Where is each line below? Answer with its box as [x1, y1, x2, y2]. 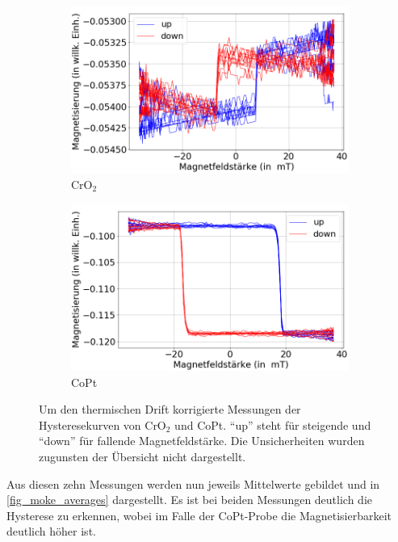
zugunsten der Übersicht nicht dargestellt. [39, 447, 246, 464]
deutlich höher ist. [6, 523, 96, 540]
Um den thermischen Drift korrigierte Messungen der [39, 401, 301, 418]
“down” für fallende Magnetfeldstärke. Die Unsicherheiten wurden [39, 432, 365, 449]
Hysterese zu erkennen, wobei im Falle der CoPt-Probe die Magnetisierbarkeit [6, 506, 392, 523]
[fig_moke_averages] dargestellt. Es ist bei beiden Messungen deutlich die [6, 491, 373, 508]
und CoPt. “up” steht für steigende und [174, 416, 371, 433]
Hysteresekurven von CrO [39, 416, 166, 433]
